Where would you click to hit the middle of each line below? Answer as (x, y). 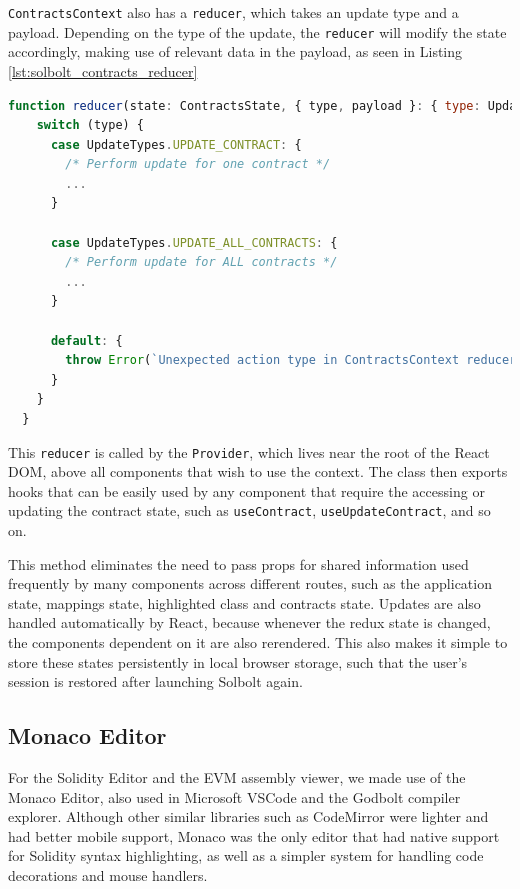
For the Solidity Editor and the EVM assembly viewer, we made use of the (237, 777)
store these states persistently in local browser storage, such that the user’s (238, 661)
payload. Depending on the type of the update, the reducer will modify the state (257, 31)
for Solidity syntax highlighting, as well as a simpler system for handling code (246, 855)
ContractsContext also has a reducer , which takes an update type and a (233, 12)
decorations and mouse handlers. (108, 875)
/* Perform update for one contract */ (198, 164)
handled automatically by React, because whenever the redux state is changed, (249, 622)
